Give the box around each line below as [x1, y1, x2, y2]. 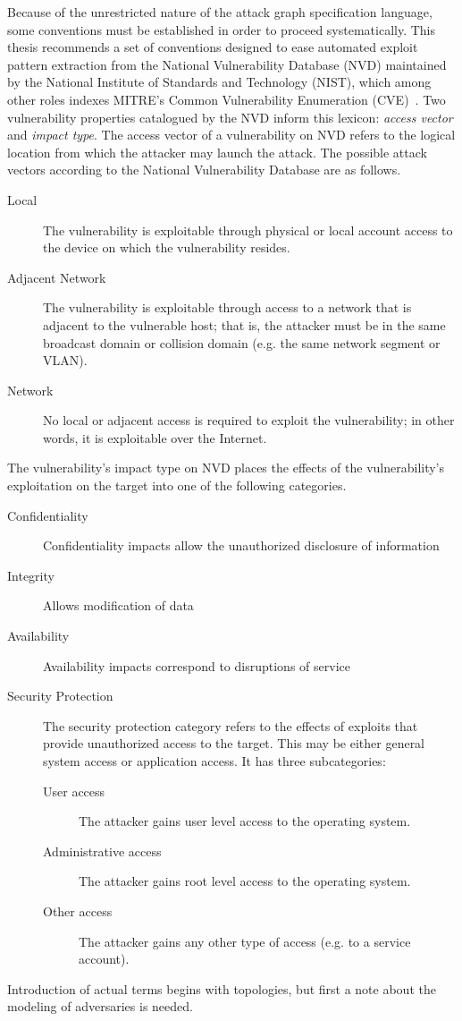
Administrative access [43, 841, 162, 860]
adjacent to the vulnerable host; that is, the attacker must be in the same [43, 315, 446, 334]
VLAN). [43, 351, 88, 370]
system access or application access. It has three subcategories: [43, 752, 386, 770]
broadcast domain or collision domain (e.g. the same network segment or [43, 333, 441, 352]
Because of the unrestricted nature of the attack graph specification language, [7, 3, 433, 21]
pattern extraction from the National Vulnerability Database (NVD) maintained [7, 55, 447, 73]
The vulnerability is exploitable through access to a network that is [43, 298, 412, 317]
